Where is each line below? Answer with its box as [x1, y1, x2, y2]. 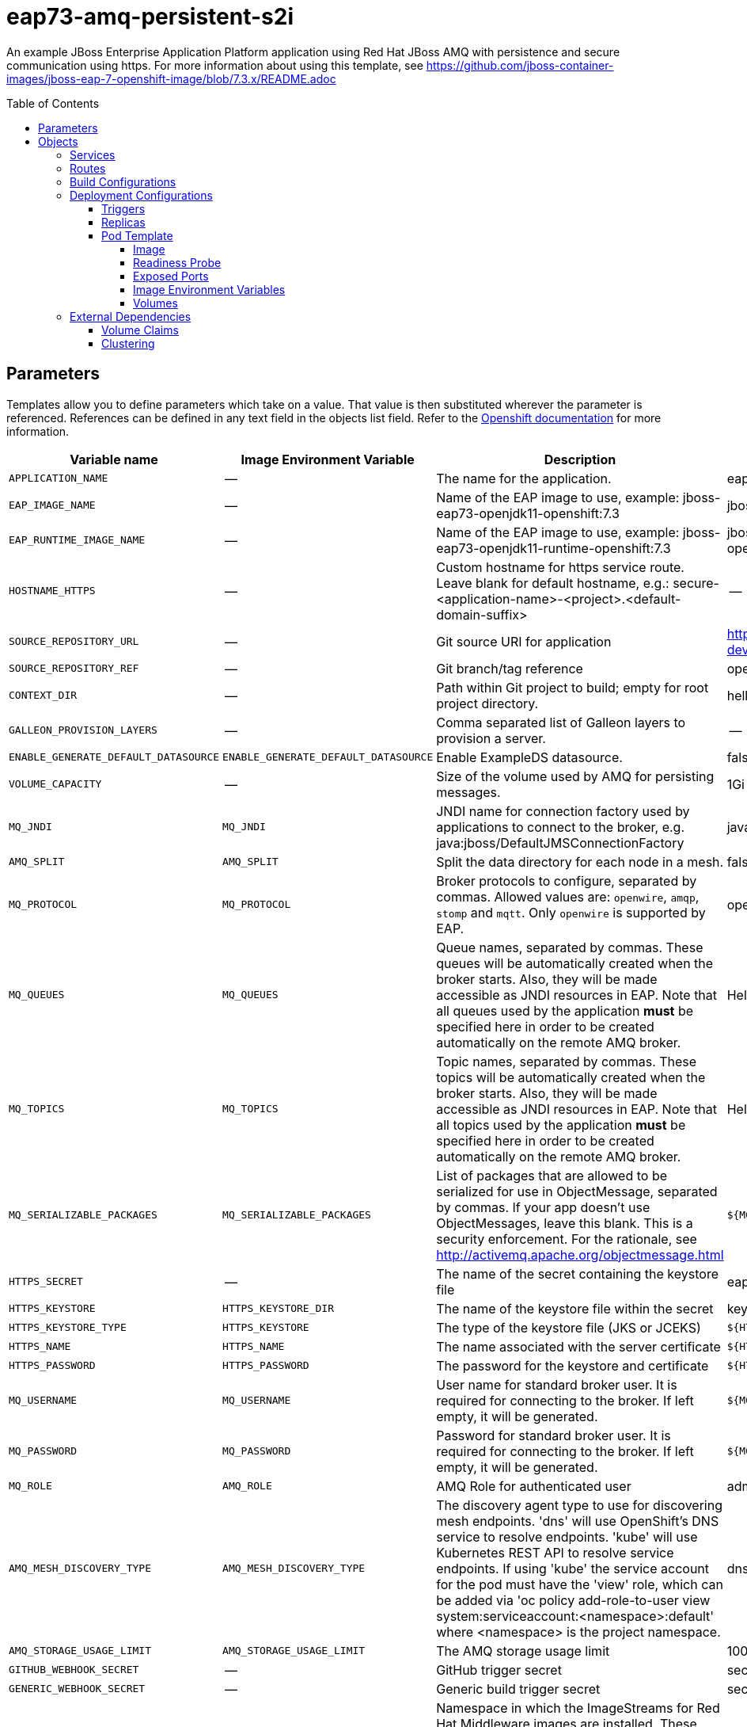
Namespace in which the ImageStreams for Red [436, 1699, 720, 1716]
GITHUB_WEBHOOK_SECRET [9, 1664, 139, 1676]
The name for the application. [436, 470, 612, 486]
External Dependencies [70, 309, 191, 323]
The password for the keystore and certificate [436, 1357, 709, 1374]
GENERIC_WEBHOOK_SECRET [9, 1683, 146, 1695]
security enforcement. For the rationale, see [436, 1230, 697, 1247]
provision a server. [436, 730, 546, 746]
